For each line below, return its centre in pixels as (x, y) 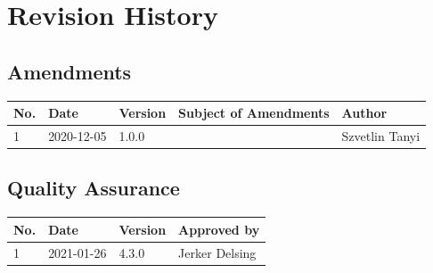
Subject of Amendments (254, 113)
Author (364, 113)
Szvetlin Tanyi (381, 135)
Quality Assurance (94, 188)
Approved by (219, 229)
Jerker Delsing (217, 252)
